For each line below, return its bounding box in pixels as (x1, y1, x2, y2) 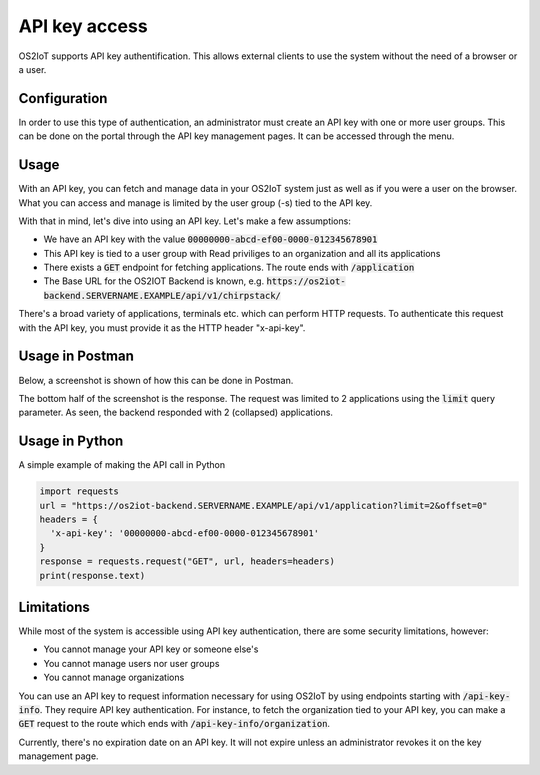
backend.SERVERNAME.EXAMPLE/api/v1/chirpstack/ (43, 290, 282, 301)
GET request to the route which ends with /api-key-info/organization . (18, 718, 330, 730)
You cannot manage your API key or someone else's (43, 643, 259, 655)
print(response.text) (39, 570, 146, 581)
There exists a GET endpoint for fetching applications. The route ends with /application (43, 261, 415, 274)
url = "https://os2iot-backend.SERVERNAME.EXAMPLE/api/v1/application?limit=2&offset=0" (39, 500, 489, 511)
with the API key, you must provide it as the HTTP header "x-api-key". (18, 321, 306, 334)
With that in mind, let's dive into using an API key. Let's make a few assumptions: (18, 215, 352, 227)
